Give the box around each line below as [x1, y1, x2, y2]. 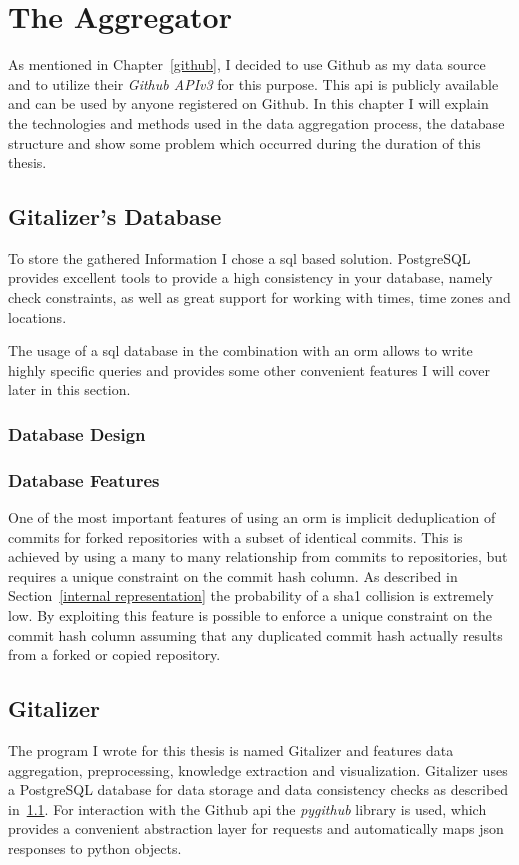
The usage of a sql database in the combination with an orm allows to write [8, 340, 473, 361]
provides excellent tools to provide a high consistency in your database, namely [8, 267, 493, 288]
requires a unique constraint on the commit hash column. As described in [8, 565, 458, 586]
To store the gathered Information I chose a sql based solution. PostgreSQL [8, 247, 471, 268]
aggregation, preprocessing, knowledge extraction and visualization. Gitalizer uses [8, 759, 508, 780]
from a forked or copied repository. [8, 644, 221, 665]
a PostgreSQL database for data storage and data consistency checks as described [8, 779, 509, 800]
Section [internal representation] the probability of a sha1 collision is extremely [8, 585, 494, 606]
